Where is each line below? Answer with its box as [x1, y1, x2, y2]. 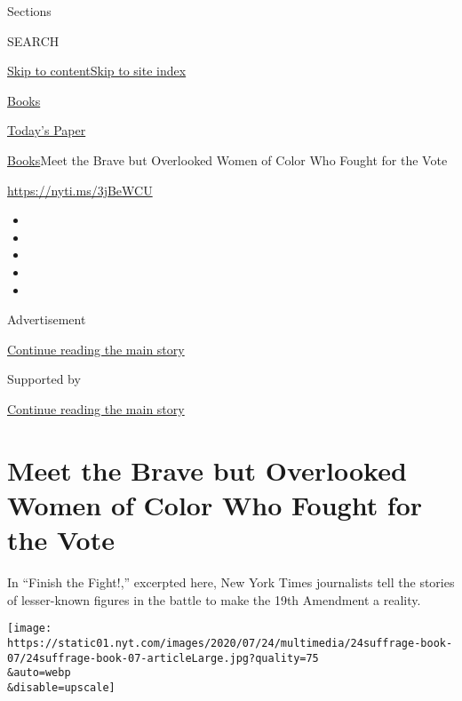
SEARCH [7, 31, 60, 50]
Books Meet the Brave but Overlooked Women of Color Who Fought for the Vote [7, 150, 448, 169]
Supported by [7, 370, 81, 388]
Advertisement [7, 310, 86, 329]
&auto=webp [7, 666, 71, 680]
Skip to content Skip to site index [7, 61, 187, 80]
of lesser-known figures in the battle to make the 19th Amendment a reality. [7, 590, 421, 609]
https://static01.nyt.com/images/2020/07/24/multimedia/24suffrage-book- [7, 636, 453, 649]
